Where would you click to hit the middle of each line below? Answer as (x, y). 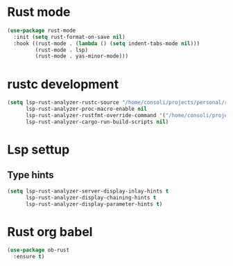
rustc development (63, 84)
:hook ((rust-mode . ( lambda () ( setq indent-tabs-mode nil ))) (106, 43)
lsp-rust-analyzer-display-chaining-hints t (91, 197)
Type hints (31, 175)
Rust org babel (50, 232)
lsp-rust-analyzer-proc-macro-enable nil (86, 109)
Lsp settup (38, 149)
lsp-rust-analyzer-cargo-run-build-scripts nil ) (97, 122)
